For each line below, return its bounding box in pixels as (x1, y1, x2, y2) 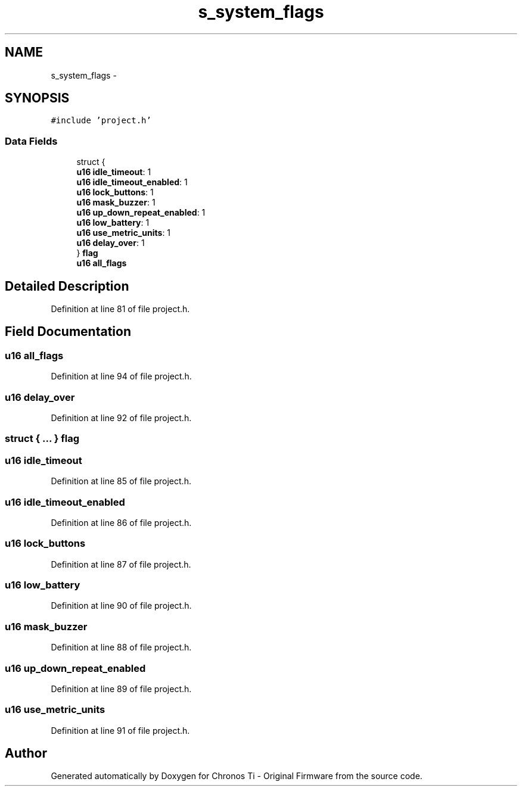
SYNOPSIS (5, 91, 70, 106)
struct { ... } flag (5, 432, 80, 445)
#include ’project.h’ (51, 116, 151, 126)
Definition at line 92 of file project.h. (51, 413, 192, 423)
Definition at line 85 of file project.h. (51, 476, 191, 487)
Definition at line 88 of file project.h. (51, 642, 192, 653)
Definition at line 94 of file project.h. (51, 371, 192, 382)
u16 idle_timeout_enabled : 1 (76, 177, 188, 188)
